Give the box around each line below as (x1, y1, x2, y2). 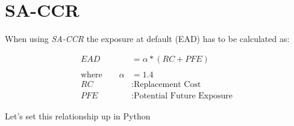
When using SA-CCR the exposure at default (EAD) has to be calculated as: (5, 32, 290, 45)
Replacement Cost (133, 80, 201, 89)
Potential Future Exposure (133, 91, 233, 100)
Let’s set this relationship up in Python (5, 109, 151, 122)
